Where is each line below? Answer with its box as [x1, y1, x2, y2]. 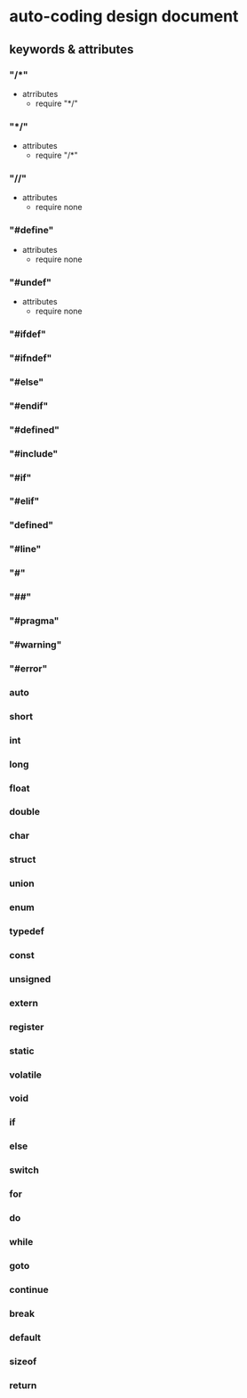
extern [9, 996, 38, 1009]
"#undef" [9, 276, 52, 289]
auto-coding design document [9, 6, 239, 27]
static [9, 1044, 35, 1057]
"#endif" [9, 399, 49, 411]
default [9, 1331, 42, 1344]
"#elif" [9, 495, 40, 508]
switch [9, 1164, 40, 1176]
